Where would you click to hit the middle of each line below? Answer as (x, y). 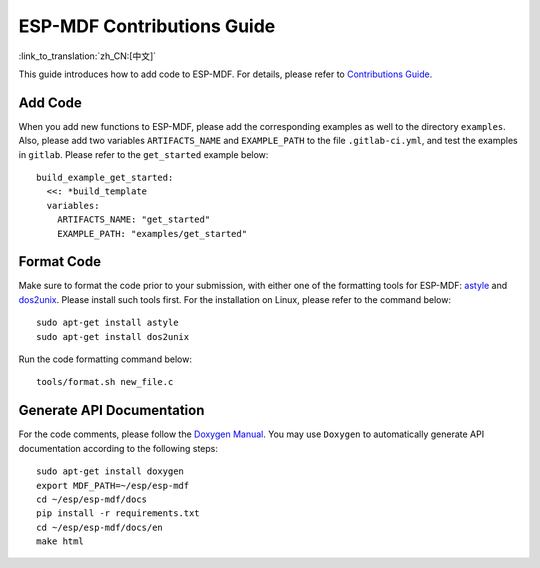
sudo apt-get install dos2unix (113, 336)
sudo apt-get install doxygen (110, 471)
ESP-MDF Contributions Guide (147, 26)
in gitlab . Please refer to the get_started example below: (143, 154)
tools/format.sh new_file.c (105, 382)
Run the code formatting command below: (105, 359)
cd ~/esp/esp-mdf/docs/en (100, 527)
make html (60, 541)
